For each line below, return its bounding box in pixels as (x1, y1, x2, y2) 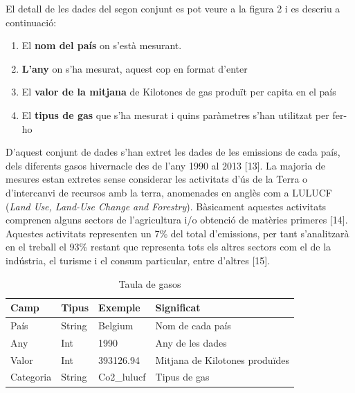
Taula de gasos (118, 276, 181, 291)
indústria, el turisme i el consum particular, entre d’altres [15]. (6, 253, 271, 267)
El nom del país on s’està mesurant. (21, 38, 182, 53)
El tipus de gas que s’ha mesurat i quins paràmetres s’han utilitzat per (21, 107, 329, 122)
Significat (155, 300, 201, 315)
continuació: (6, 15, 57, 29)
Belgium (98, 318, 134, 332)
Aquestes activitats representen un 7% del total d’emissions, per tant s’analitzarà (6, 226, 349, 240)
